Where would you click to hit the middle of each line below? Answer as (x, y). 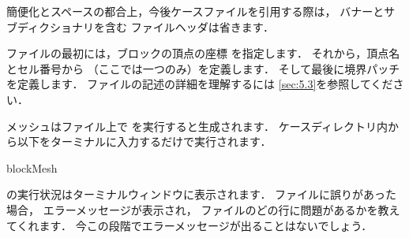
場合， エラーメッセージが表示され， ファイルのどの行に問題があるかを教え (203, 209)
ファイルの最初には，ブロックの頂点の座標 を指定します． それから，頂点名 (203, 53)
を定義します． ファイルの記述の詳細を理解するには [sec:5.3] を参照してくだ (200, 84)
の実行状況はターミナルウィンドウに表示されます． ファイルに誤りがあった (202, 194)
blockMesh (32, 167)
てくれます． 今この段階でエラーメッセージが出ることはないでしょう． (189, 225)
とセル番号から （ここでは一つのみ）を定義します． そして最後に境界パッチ (203, 68)
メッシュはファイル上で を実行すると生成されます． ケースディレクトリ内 (197, 126)
